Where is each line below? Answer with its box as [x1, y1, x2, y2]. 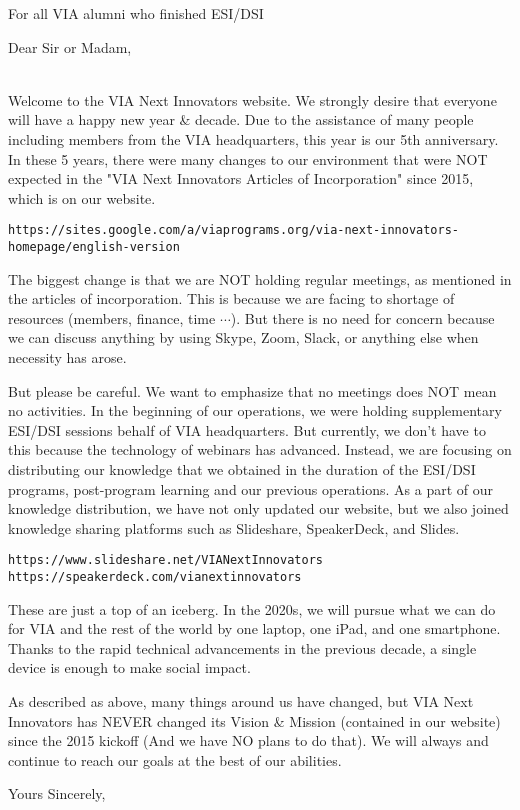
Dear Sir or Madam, [8, 36, 132, 57]
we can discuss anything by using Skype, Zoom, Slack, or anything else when [8, 327, 479, 348]
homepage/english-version [8, 240, 180, 254]
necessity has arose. [8, 347, 127, 368]
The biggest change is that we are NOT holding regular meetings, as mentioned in [8, 268, 512, 289]
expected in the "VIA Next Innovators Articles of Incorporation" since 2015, [8, 168, 474, 189]
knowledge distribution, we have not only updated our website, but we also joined [8, 498, 509, 519]
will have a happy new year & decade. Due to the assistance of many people [8, 109, 474, 130]
